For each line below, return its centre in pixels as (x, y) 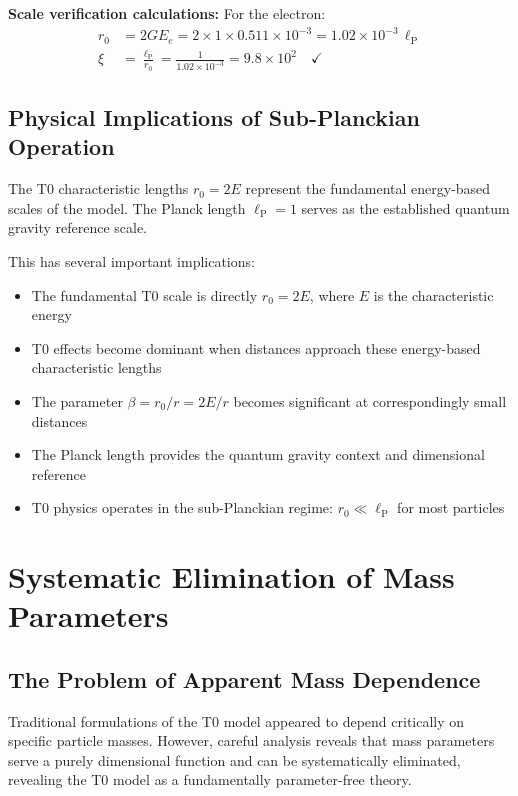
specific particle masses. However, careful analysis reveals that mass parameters (251, 740)
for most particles (451, 507)
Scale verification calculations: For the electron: (167, 13)
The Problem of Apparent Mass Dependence (244, 678)
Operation (61, 146)
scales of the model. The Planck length (127, 207)
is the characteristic (433, 294)
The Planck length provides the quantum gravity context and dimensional (258, 454)
